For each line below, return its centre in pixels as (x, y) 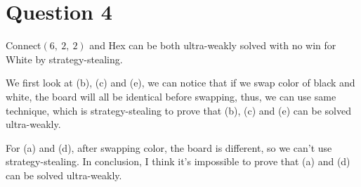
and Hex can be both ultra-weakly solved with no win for (213, 45)
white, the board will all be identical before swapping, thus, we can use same (171, 96)
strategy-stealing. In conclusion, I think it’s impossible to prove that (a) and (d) (178, 161)
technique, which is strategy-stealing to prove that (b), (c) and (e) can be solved (178, 110)
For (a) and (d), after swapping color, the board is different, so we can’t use (169, 147)
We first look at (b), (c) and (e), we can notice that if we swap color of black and (180, 83)
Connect (24, 45)
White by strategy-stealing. (64, 59)
